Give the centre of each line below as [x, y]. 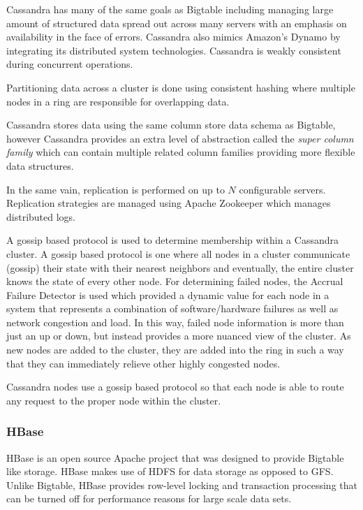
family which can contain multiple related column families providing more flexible [181, 152]
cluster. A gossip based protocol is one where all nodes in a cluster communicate [178, 253]
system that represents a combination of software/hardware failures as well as [172, 308]
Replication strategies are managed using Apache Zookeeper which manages [169, 203]
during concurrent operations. [70, 64]
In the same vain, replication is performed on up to [116, 189]
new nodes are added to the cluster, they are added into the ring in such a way [175, 350]
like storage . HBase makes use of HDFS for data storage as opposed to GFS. [170, 471]
